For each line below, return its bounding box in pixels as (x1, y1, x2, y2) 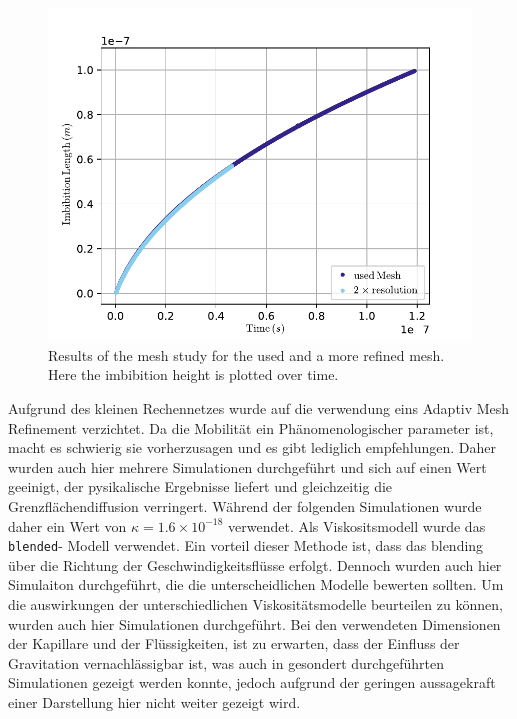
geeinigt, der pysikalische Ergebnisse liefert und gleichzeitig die (8, 476, 393, 497)
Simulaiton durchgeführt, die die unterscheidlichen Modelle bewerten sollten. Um (8, 574, 504, 595)
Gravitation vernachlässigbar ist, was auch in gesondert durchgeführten (8, 652, 444, 673)
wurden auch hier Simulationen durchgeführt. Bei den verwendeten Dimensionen (8, 613, 501, 634)
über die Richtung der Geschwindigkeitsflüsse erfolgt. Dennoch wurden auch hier (8, 554, 502, 575)
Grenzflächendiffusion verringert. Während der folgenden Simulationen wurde (8, 496, 482, 516)
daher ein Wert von (8, 515, 127, 536)
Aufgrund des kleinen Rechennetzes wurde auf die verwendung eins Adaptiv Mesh (8, 398, 510, 419)
